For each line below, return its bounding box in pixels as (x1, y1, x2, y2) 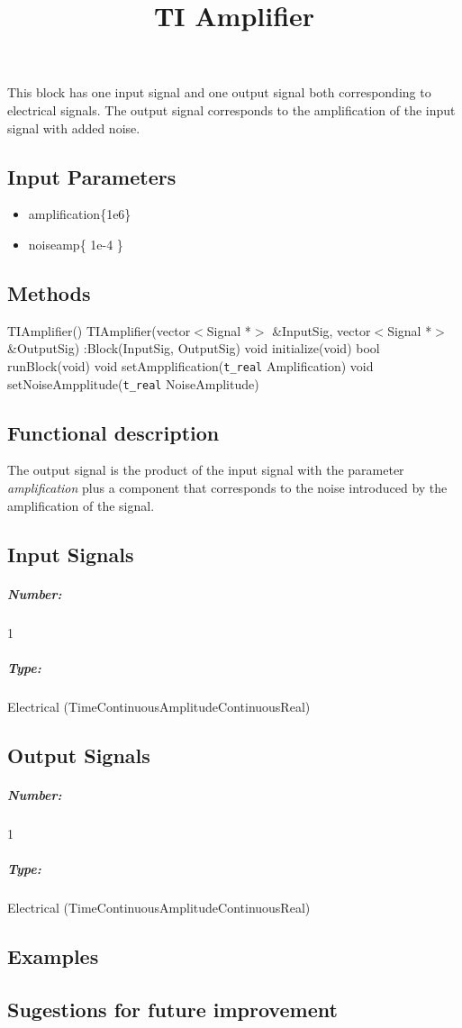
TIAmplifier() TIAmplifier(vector (7, 321, 191, 340)
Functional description (7, 418, 220, 446)
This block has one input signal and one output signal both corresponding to (7, 83, 431, 102)
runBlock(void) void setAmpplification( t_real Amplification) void (7, 356, 374, 375)
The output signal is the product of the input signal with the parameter (7, 460, 404, 479)
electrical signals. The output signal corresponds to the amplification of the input (7, 100, 456, 119)
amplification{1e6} (28, 205, 131, 223)
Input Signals (7, 540, 134, 568)
